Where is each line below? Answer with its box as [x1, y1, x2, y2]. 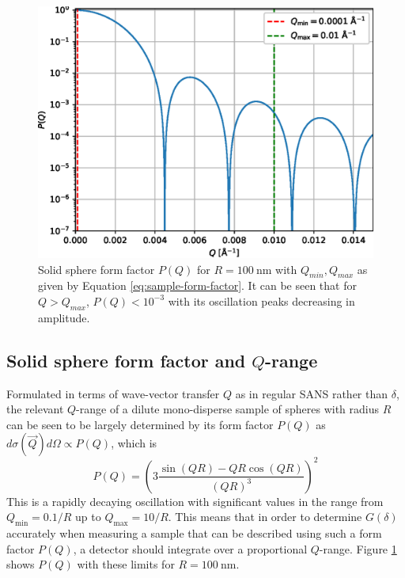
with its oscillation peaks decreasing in [168, 292, 355, 309]
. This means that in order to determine [168, 508, 362, 525]
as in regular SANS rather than [235, 385, 388, 401]
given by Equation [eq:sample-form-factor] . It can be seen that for [38, 277, 357, 294]
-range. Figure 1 [319, 540, 397, 557]
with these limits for [77, 556, 175, 572]
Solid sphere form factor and [6, 348, 246, 372]
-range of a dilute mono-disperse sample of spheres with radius [76, 401, 379, 417]
